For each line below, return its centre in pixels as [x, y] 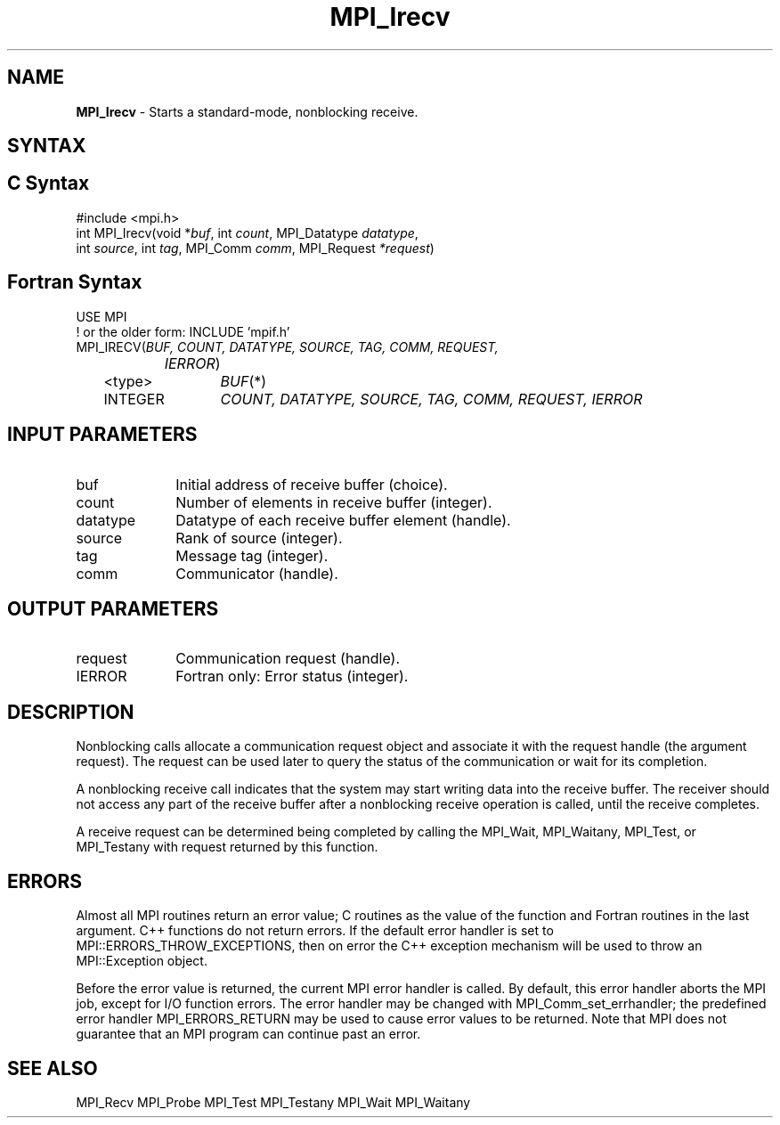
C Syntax [49, 183]
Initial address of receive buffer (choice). [312, 484]
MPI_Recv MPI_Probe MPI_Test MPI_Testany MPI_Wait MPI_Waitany [273, 1102]
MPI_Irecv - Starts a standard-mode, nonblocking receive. [247, 111]
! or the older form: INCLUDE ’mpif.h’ [183, 331]
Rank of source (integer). [259, 538]
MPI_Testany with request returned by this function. [227, 847]
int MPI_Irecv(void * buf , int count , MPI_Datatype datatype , [247, 232]
